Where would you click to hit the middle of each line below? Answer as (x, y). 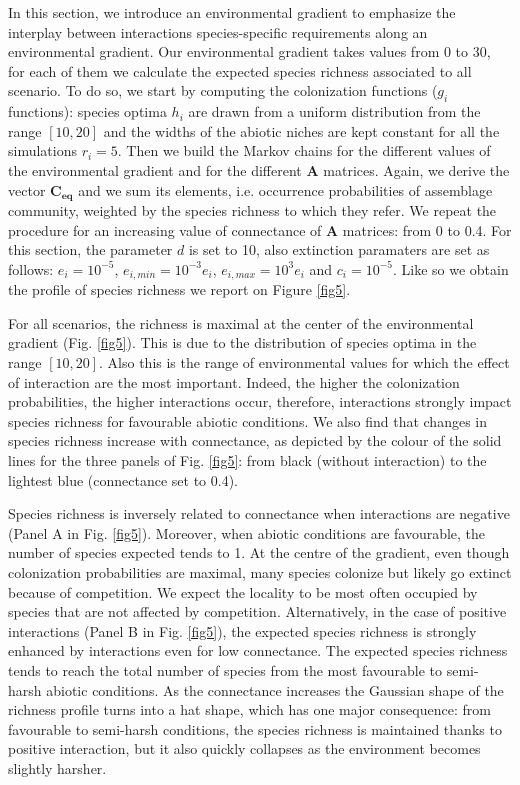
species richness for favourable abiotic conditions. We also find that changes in (247, 420)
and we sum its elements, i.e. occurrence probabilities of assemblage (285, 189)
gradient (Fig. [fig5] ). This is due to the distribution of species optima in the (242, 342)
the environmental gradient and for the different (155, 169)
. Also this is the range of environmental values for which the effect (304, 362)
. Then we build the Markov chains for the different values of (304, 150)
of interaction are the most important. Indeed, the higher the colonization (234, 381)
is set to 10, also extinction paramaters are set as (339, 249)
